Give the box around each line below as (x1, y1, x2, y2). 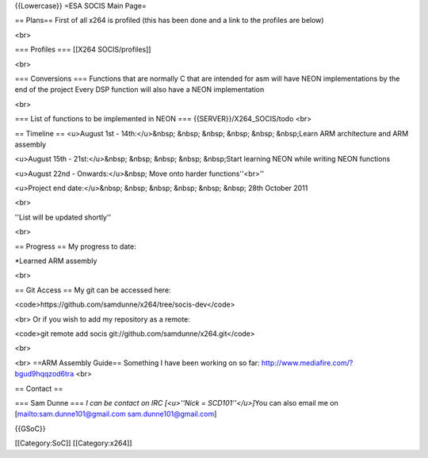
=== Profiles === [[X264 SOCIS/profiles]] (14, 44, 151, 55)
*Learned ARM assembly (14, 256, 97, 265)
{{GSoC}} (14, 424, 46, 433)
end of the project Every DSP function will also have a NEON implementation (14, 85, 265, 94)
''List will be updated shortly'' (14, 212, 112, 222)
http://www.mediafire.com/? (262, 357, 353, 368)
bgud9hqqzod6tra (14, 369, 75, 379)
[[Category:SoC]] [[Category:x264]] (14, 438, 132, 448)
